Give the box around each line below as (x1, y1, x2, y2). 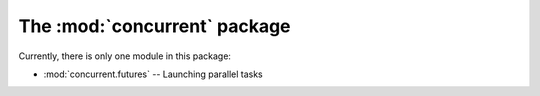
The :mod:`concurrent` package (18, 15, 291, 37)
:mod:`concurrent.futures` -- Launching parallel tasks (43, 68, 264, 80)
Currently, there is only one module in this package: (18, 50, 232, 62)
